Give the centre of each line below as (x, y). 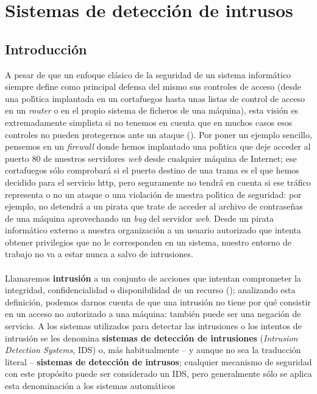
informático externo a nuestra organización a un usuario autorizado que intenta (153, 230)
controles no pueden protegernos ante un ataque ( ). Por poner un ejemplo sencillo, (158, 134)
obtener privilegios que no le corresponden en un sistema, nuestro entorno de (148, 242)
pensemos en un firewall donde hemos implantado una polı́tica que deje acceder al (158, 146)
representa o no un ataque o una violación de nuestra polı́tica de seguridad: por (153, 194)
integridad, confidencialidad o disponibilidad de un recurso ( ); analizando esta (150, 290)
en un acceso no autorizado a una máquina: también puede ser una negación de (153, 314)
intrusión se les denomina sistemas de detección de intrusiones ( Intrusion (151, 337)
